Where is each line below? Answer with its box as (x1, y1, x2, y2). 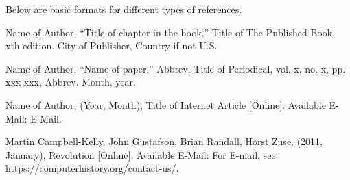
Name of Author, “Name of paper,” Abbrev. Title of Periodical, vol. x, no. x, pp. (5, 61, 346, 75)
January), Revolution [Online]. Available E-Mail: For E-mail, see (5, 147, 276, 162)
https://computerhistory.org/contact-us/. (5, 161, 179, 175)
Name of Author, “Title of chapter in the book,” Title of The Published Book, (5, 25, 336, 39)
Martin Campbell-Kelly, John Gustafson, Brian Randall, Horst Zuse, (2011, (5, 134, 323, 149)
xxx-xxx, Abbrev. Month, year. (5, 75, 136, 89)
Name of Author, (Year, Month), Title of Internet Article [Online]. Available (5, 97, 326, 112)
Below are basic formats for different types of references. (5, 2, 242, 16)
